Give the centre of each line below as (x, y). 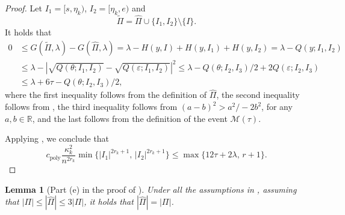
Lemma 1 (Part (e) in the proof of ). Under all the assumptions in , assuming (151, 189)
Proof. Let (23, 8)
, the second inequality (258, 95)
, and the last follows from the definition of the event (130, 118)
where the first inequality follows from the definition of (106, 95)
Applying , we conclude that (57, 138)
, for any (277, 107)
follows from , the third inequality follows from (91, 107)
